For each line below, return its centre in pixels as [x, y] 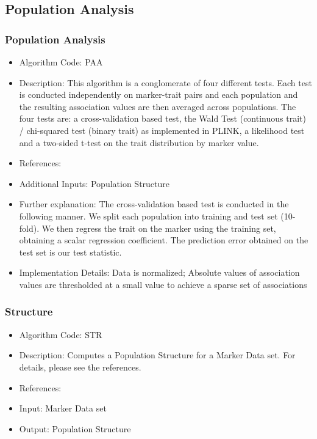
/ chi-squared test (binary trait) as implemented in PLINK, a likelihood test [162, 130]
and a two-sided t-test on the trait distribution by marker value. [139, 142]
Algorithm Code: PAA [61, 62]
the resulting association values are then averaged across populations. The [158, 106]
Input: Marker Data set [63, 408]
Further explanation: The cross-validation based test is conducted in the [154, 204]
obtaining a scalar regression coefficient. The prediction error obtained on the [164, 240]
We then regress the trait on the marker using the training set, [159, 228]
